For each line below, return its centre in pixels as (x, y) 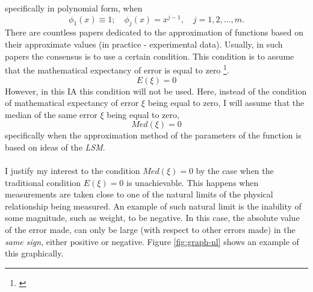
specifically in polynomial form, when (74, 8)
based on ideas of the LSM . (55, 147)
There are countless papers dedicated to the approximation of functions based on (154, 32)
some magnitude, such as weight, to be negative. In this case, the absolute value (152, 218)
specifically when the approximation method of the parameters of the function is (153, 135)
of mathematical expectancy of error (72, 103)
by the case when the (235, 171)
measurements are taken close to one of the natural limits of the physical (139, 194)
